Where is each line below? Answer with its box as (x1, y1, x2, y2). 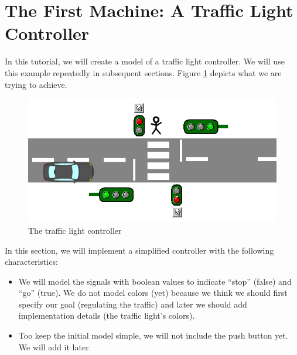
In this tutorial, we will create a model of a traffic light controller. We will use (5, 55, 285, 67)
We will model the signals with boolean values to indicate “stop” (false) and (18, 275, 292, 287)
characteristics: (5, 255, 58, 268)
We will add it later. (18, 340, 91, 353)
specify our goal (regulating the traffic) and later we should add (18, 298, 247, 310)
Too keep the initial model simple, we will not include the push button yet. (18, 329, 288, 342)
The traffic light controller (28, 224, 122, 236)
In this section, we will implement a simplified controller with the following (5, 244, 274, 256)
